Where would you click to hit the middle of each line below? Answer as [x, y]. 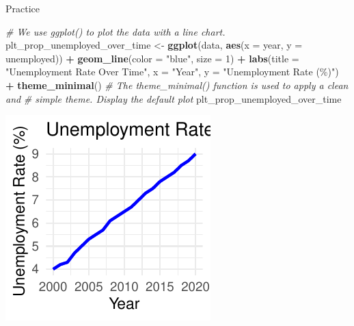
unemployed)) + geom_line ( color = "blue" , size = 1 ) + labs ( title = [152, 58]
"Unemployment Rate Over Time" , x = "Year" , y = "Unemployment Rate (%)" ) [172, 72]
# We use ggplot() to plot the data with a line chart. [115, 31]
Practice [23, 8]
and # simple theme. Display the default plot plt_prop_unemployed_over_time [174, 98]
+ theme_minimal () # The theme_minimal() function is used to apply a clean [177, 85]
